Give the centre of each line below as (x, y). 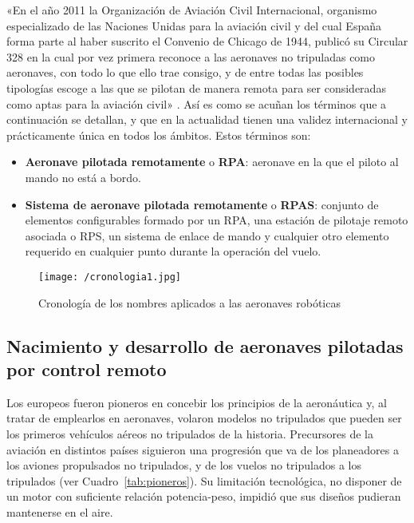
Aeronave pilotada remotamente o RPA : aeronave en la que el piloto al (212, 162)
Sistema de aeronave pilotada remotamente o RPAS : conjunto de (202, 204)
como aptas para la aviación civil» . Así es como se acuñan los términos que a (197, 103)
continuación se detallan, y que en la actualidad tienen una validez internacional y (207, 119)
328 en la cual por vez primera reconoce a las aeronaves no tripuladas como (191, 56)
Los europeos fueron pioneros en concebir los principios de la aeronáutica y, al (197, 402)
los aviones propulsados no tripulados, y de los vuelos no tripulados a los (184, 465)
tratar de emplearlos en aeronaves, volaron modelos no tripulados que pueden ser (204, 418)
